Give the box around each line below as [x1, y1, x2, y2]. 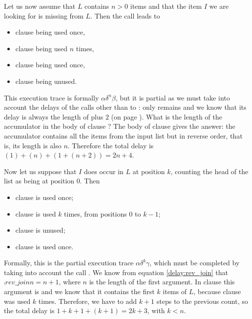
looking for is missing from [4, 10, 84, 20]
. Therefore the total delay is [67, 140, 154, 150]
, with [147, 305, 165, 316]
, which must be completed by [149, 258, 240, 268]
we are [209, 1, 229, 11]
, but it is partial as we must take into [115, 92, 230, 102]
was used [4, 296, 31, 306]
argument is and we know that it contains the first [4, 286, 155, 297]
